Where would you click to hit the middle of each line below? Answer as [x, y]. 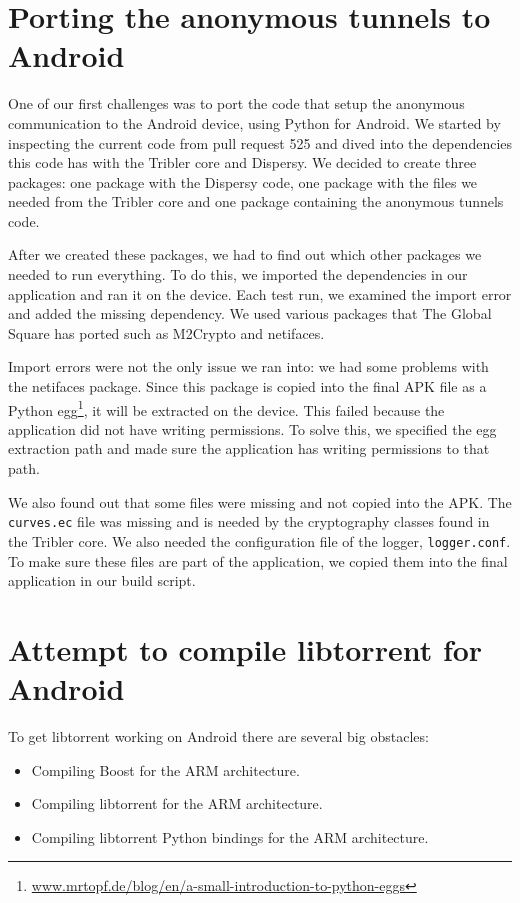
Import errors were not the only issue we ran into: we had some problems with [248, 366]
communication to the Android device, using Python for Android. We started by [254, 122]
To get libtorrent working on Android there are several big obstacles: [218, 736]
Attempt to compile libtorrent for [245, 648]
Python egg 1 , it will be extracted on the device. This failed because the [226, 408]
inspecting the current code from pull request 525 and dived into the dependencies [260, 142]
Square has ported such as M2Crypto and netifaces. [166, 332]
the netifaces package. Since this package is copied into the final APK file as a [247, 386]
